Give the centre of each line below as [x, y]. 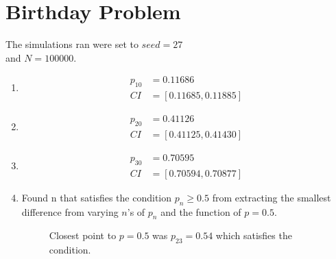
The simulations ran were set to [72, 44]
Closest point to [83, 235]
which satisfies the [254, 235]
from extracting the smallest [272, 197]
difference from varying [70, 211]
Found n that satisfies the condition [97, 197]
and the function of [201, 211]
